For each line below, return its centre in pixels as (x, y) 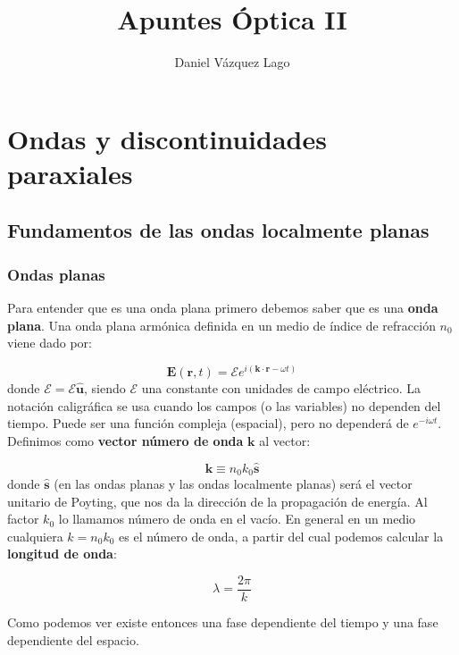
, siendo (105, 387)
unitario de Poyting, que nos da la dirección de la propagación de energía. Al (217, 501)
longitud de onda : (62, 554)
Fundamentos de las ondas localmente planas (218, 230)
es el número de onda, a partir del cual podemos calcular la (281, 536)
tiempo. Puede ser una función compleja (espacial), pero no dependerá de (208, 423)
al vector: (285, 440)
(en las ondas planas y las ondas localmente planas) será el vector (233, 483)
